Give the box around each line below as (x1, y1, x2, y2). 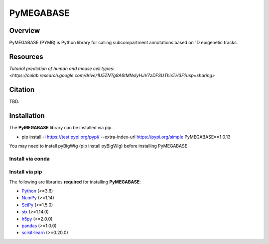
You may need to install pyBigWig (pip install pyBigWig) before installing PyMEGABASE (9, 143, 188, 149)
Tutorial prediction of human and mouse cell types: (9, 65, 115, 72)
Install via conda (9, 155, 50, 162)
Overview (9, 26, 40, 35)
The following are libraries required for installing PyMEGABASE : (9, 179, 141, 185)
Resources (9, 52, 43, 61)
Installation (9, 112, 45, 120)
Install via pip (9, 168, 42, 175)
